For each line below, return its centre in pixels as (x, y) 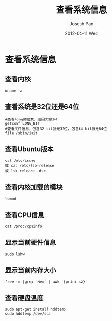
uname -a (14, 91)
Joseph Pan (81, 24)
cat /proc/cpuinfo (24, 226)
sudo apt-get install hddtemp (36, 310)
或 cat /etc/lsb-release (30, 166)
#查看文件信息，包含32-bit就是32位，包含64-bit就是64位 (56, 129)
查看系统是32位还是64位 (42, 107)
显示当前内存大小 (31, 271)
